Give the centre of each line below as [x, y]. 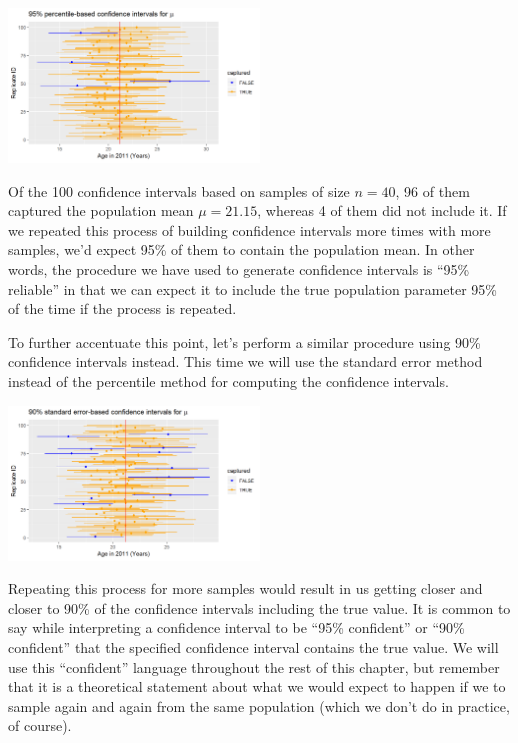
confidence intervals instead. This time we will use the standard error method [245, 361]
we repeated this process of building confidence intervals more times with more [249, 229]
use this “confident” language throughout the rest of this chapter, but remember [254, 666]
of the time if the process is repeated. [122, 308]
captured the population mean [101, 210]
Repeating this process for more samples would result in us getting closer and [245, 588]
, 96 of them [432, 190]
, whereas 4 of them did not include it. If [382, 210]
